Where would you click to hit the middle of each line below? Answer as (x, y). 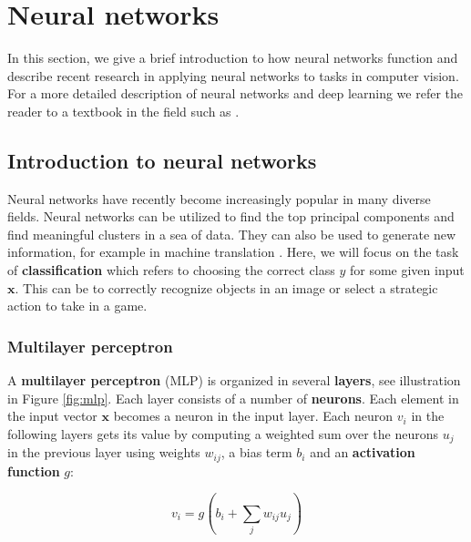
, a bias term (256, 452)
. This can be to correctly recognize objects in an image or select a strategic (226, 287)
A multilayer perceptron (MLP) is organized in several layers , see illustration (234, 380)
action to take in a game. (77, 306)
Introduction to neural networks (162, 160)
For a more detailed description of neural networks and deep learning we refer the (235, 93)
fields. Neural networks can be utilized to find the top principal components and (231, 216)
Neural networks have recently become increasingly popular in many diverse (219, 198)
